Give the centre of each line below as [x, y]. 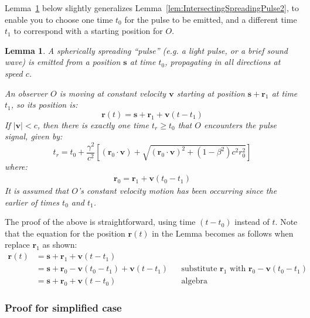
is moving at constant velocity [113, 93]
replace [17, 245]
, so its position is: [44, 105]
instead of [252, 222]
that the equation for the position [65, 233]
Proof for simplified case [63, 308]
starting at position [211, 93]
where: [16, 167]
